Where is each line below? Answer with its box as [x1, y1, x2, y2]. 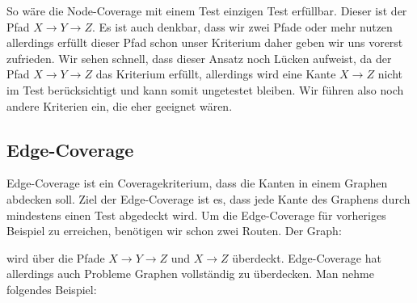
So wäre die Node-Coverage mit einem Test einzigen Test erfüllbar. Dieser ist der [6, 2, 407, 19]
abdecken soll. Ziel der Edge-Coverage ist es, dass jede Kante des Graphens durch [6, 190, 411, 207]
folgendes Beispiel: [6, 280, 97, 297]
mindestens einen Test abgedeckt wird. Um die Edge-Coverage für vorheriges [6, 206, 386, 223]
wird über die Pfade [6, 249, 105, 266]
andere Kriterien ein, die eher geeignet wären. [6, 97, 233, 114]
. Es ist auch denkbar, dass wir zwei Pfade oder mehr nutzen [92, 18, 393, 35]
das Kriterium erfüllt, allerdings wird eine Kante [95, 65, 336, 82]
